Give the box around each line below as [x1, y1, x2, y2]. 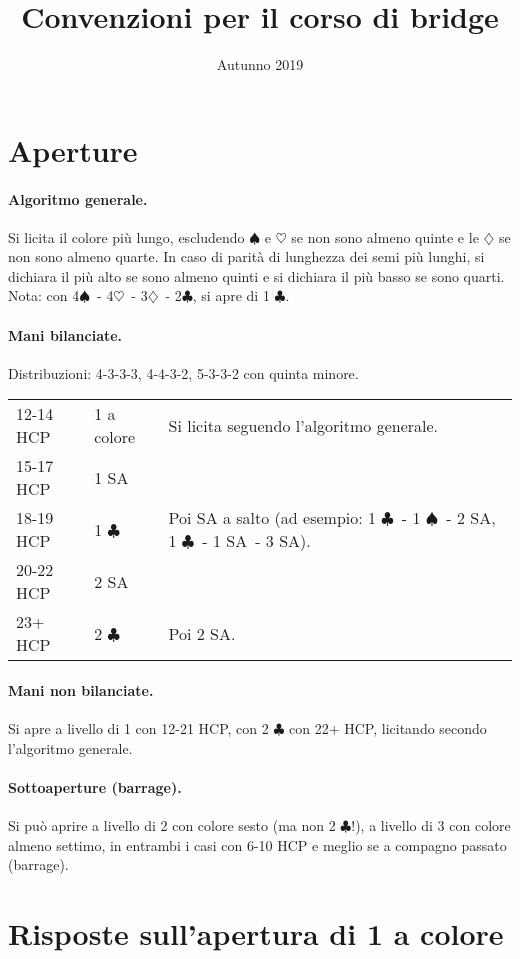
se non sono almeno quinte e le [291, 226, 479, 247]
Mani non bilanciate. [8, 680, 154, 701]
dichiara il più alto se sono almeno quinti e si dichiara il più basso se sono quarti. [8, 265, 505, 286]
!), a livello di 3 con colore [351, 815, 511, 836]
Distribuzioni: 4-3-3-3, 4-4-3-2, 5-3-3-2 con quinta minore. [8, 362, 359, 383]
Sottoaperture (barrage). [8, 777, 182, 798]
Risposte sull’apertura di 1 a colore [8, 913, 504, 954]
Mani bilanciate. [8, 324, 123, 345]
